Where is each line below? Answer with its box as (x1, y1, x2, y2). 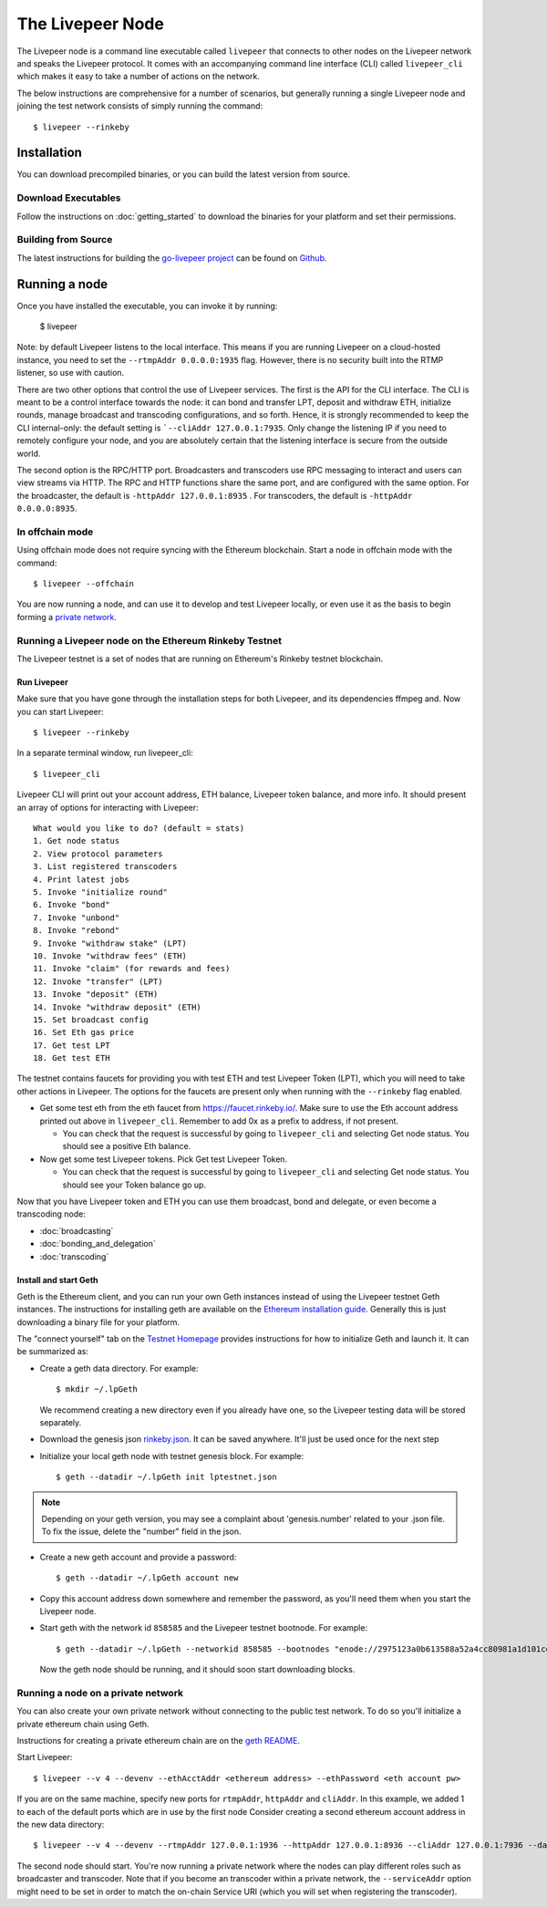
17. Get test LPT (33, 1040, 110, 1051)
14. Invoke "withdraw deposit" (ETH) (33, 1001, 202, 1012)
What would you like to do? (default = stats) (33, 824, 245, 834)
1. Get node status (33, 835, 120, 846)
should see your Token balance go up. (62, 1179, 207, 1190)
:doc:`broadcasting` (39, 1225, 114, 1236)
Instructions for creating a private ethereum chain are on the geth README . (16, 1736, 301, 1746)
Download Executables (16, 192, 121, 204)
